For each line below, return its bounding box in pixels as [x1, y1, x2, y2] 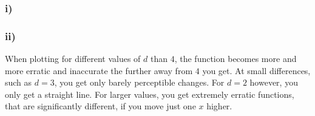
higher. [206, 100, 232, 112]
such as [5, 76, 32, 89]
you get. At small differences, [202, 64, 311, 77]
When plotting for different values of [5, 52, 141, 65]
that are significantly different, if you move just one [5, 100, 196, 112]
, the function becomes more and [174, 52, 297, 65]
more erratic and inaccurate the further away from [5, 64, 193, 77]
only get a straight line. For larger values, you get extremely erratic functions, [5, 87, 294, 100]
